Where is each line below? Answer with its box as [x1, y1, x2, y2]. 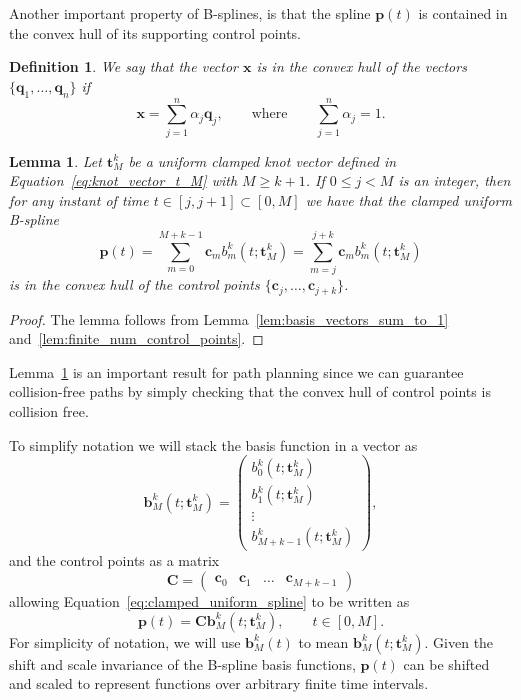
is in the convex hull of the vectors [256, 56, 467, 77]
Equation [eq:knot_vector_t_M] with [9, 170, 238, 191]
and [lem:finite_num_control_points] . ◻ [9, 328, 264, 349]
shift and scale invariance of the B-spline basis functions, [9, 653, 356, 674]
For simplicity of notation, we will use [9, 631, 241, 652]
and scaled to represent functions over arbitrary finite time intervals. [9, 673, 429, 694]
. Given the [424, 631, 494, 652]
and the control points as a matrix [9, 550, 220, 571]
